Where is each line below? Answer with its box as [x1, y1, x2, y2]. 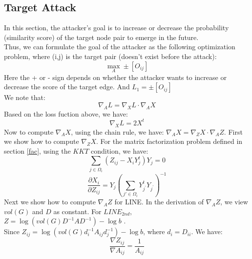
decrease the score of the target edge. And [4, 81, 130, 92]
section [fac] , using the [4, 145, 71, 156]
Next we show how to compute [4, 196, 96, 206]
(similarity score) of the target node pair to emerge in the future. [4, 32, 199, 42]
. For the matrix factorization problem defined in [96, 136, 243, 146]
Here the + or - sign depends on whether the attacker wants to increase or [4, 72, 227, 82]
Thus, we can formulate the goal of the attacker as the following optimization [4, 41, 235, 52]
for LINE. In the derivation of [114, 196, 204, 206]
